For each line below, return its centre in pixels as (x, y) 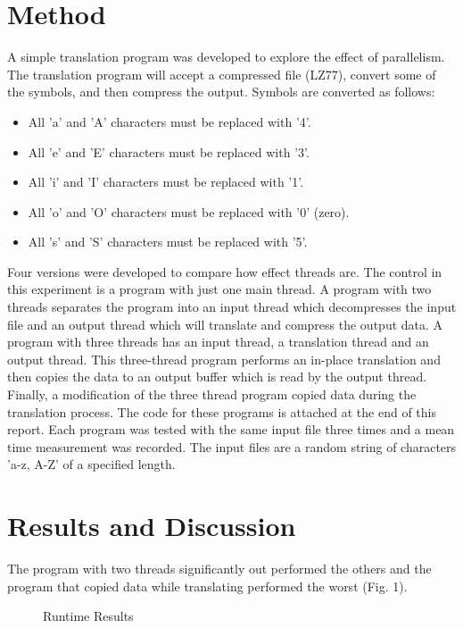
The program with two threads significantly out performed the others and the (219, 569)
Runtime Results (88, 616)
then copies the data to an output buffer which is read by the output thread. (217, 377)
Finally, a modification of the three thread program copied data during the (212, 394)
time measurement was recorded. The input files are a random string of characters (232, 446)
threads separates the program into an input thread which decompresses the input (232, 307)
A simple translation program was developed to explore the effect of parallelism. (226, 57)
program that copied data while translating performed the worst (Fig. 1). (207, 586)
